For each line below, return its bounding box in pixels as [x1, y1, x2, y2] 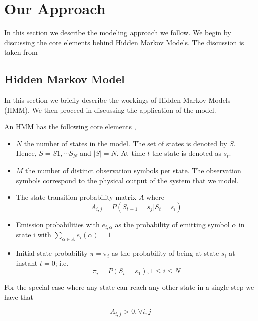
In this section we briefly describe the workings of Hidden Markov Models [4, 95, 231, 105]
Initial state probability [16, 248, 88, 258]
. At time [116, 148, 145, 158]
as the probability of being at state [111, 248, 219, 258]
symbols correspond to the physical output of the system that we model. [16, 175, 239, 185]
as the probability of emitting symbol [115, 219, 230, 229]
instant [16, 257, 38, 268]
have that [4, 291, 33, 302]
